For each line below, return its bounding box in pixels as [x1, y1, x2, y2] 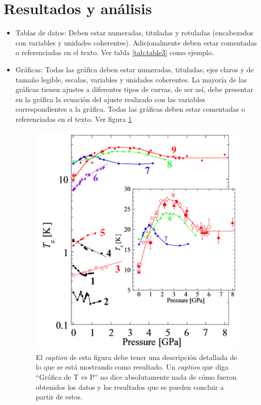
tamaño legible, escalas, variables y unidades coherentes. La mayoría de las [15, 74, 247, 84]
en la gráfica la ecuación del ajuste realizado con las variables [15, 94, 205, 104]
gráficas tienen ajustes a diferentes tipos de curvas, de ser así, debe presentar [15, 84, 253, 95]
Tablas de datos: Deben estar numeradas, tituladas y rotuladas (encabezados [15, 27, 253, 38]
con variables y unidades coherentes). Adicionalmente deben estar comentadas [15, 37, 257, 48]
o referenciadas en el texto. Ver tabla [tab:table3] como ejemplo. [15, 47, 214, 58]
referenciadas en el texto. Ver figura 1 [15, 113, 132, 124]
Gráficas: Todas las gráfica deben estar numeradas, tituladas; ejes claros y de [15, 64, 254, 74]
